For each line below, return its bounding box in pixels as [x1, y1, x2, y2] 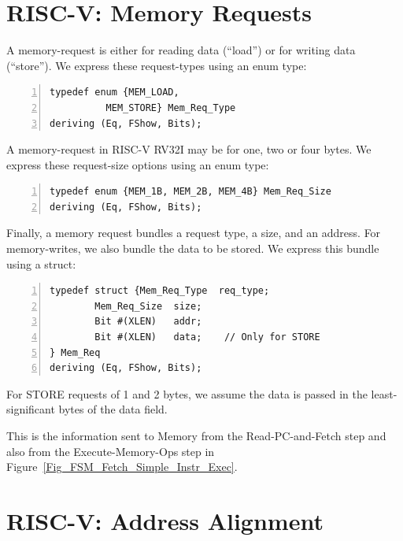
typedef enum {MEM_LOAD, [50, 87, 179, 98]
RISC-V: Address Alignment [6, 504, 324, 536]
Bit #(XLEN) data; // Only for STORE [94, 332, 320, 343]
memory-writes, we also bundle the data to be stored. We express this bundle [6, 240, 379, 257]
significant [6, 401, 55, 417]
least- [371, 385, 397, 402]
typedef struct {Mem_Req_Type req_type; [50, 285, 270, 297]
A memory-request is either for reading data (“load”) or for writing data [6, 42, 356, 58]
